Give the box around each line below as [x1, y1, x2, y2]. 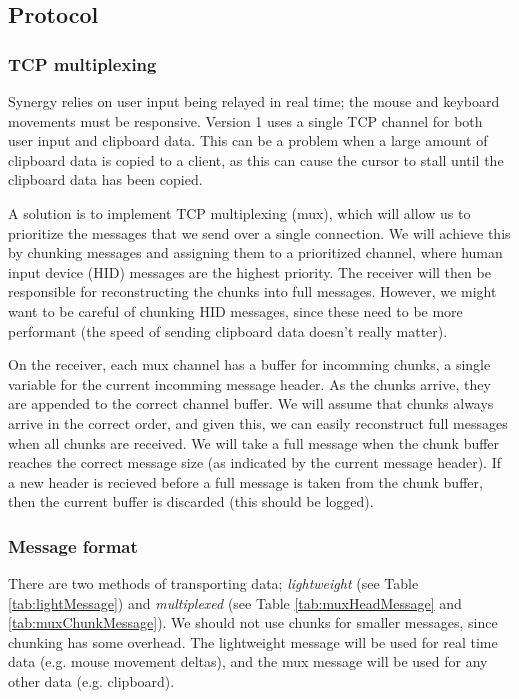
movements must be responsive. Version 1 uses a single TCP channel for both [8, 110, 483, 131]
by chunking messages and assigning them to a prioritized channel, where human [8, 242, 503, 263]
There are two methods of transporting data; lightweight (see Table [8, 573, 419, 594]
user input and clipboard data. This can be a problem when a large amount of [8, 130, 488, 151]
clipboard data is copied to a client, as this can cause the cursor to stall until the [8, 149, 504, 170]
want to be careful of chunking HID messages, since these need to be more [8, 300, 463, 321]
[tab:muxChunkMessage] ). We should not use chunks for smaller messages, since [8, 612, 498, 633]
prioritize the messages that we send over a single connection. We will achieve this [8, 222, 511, 243]
